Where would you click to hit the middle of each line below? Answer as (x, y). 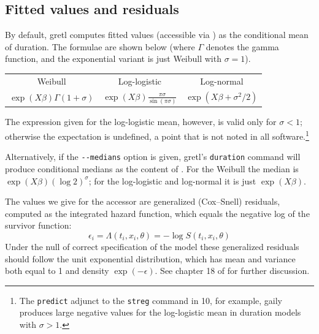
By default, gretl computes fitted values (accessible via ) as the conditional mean (157, 35)
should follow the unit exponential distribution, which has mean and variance (150, 258)
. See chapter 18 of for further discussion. (232, 271)
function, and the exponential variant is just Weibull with (113, 59)
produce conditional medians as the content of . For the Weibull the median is (152, 168)
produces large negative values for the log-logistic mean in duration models (160, 312)
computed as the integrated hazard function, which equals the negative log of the (157, 213)
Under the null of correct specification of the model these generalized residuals (152, 246)
